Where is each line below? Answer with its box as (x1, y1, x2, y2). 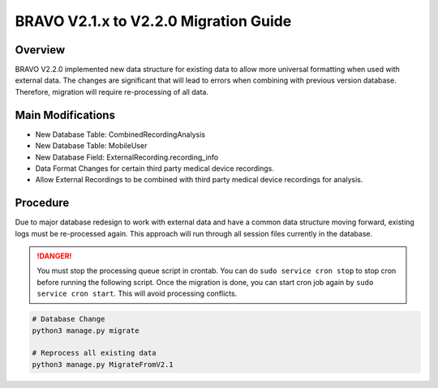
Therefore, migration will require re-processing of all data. (15, 87, 208, 96)
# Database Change (32, 314, 105, 324)
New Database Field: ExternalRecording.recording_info (35, 152, 219, 162)
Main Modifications (15, 108, 115, 122)
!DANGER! (36, 251, 72, 261)
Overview (15, 43, 66, 57)
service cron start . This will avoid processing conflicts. (36, 288, 238, 299)
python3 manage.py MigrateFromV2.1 (32, 360, 174, 369)
